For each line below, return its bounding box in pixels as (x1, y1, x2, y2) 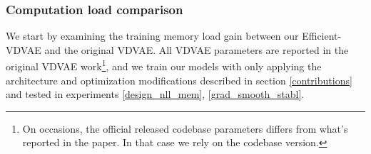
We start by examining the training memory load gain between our (6, 28, 299, 43)
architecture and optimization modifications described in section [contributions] (6, 72, 352, 87)
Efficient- (302, 28, 342, 43)
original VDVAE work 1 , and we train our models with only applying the (6, 57, 322, 74)
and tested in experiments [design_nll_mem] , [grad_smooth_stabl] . (6, 87, 305, 101)
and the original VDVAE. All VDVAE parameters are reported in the (44, 42, 349, 57)
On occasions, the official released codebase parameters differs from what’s (22, 121, 348, 136)
